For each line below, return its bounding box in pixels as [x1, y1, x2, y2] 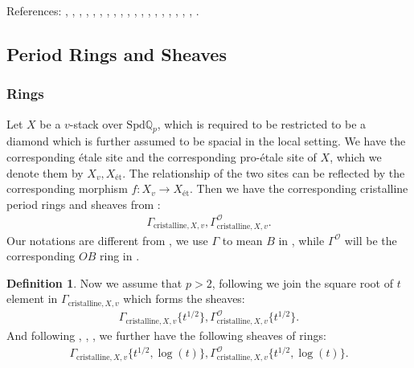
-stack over [69, 115, 123, 132]
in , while [278, 231, 325, 248]
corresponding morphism [6, 180, 128, 197]
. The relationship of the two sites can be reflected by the [122, 164, 405, 181]
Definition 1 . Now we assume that [6, 274, 182, 291]
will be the [344, 231, 397, 248]
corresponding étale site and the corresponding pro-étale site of [6, 148, 317, 165]
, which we [330, 148, 382, 165]
